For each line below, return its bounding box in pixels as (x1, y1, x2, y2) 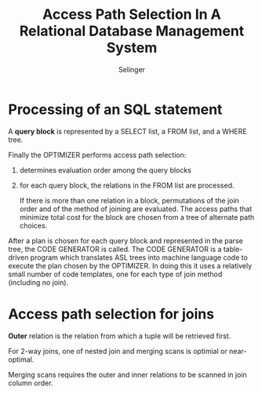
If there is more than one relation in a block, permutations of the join (19, 195, 239, 205)
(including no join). (8, 277, 69, 287)
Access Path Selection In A (42, 5, 221, 24)
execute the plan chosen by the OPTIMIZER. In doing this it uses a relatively (8, 261, 253, 270)
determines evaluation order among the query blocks (19, 165, 192, 174)
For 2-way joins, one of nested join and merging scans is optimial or (8, 346, 227, 356)
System (106, 39, 158, 57)
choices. (19, 221, 48, 230)
